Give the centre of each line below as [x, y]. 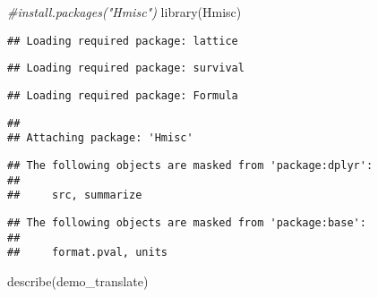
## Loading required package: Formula [123, 95]
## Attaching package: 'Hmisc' [100, 138]
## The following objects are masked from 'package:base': [187, 222]
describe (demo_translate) [78, 280]
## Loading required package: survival [126, 68]
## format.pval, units [87, 253]
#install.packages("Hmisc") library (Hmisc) [125, 12]
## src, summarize [75, 195]
